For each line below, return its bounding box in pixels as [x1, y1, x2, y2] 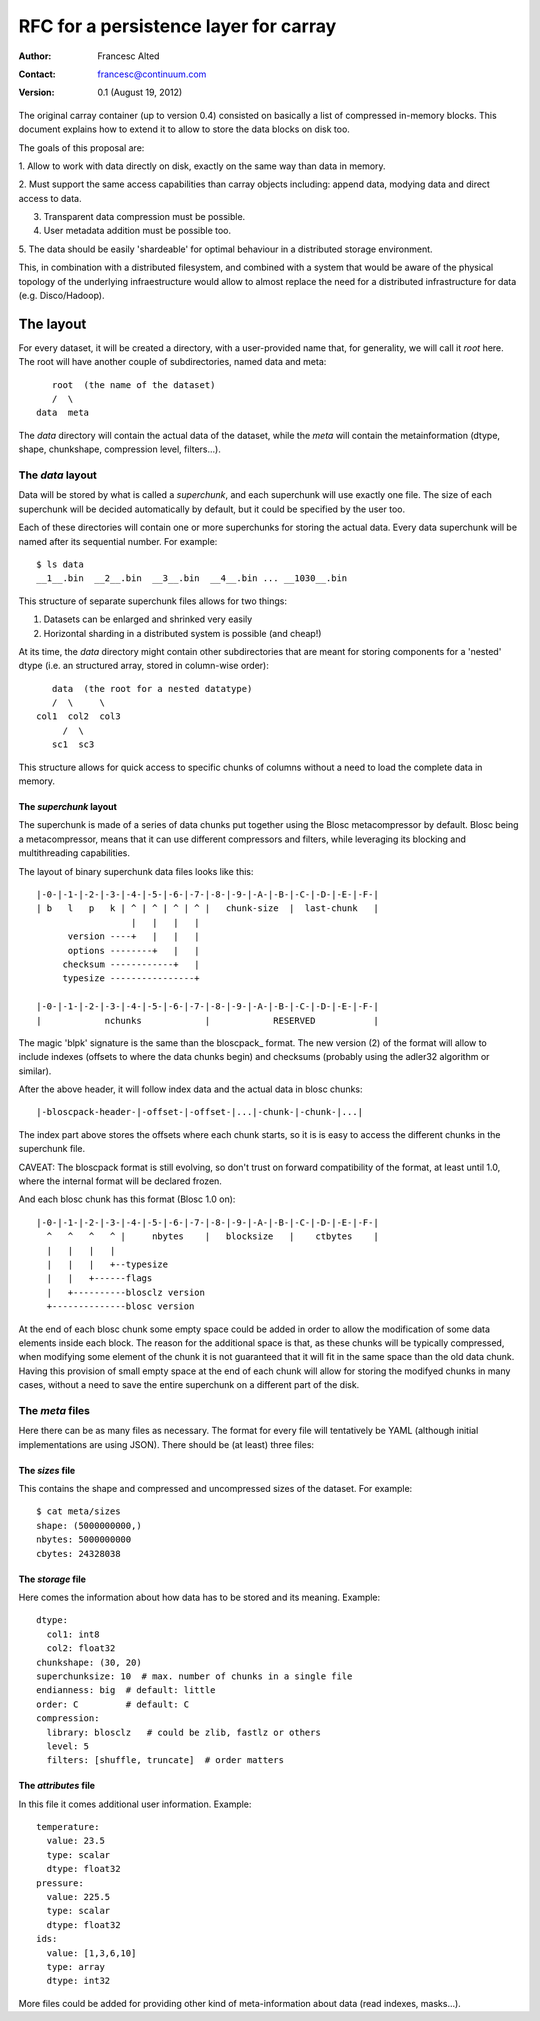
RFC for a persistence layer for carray [18, 15, 337, 37]
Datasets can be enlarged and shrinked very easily [43, 613, 253, 625]
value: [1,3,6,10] [46, 1947, 137, 1959]
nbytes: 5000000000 [36, 1534, 132, 1545]
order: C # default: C [36, 1698, 190, 1710]
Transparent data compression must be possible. [43, 211, 246, 223]
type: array [46, 1961, 105, 1972]
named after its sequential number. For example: [18, 535, 218, 547]
